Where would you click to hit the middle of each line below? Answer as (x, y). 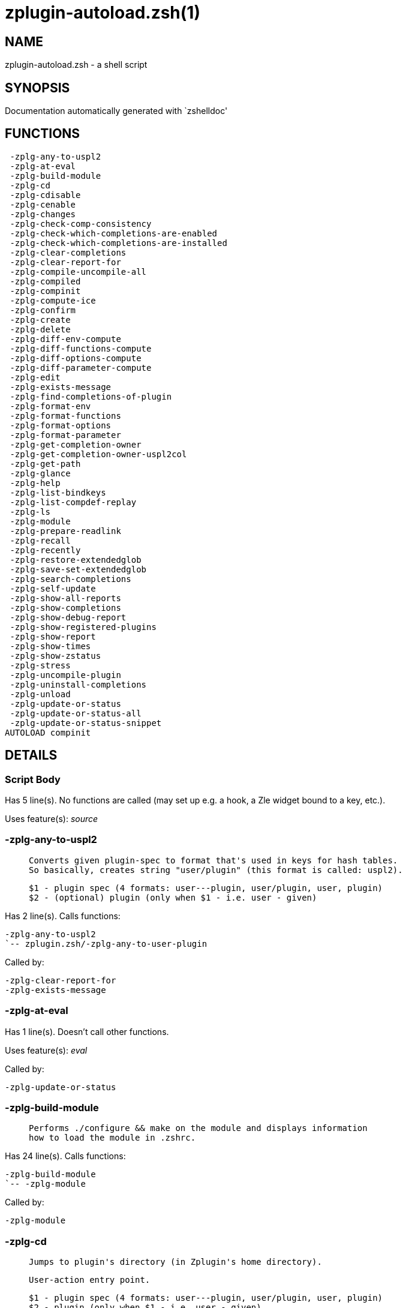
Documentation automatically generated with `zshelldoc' (116, 111)
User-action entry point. (90, 1280)
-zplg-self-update (53, 588)
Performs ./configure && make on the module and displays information (198, 1128)
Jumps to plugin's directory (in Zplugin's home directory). (175, 1262)
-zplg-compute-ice (53, 300)
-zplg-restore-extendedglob (76, 559)
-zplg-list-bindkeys (58, 492)
